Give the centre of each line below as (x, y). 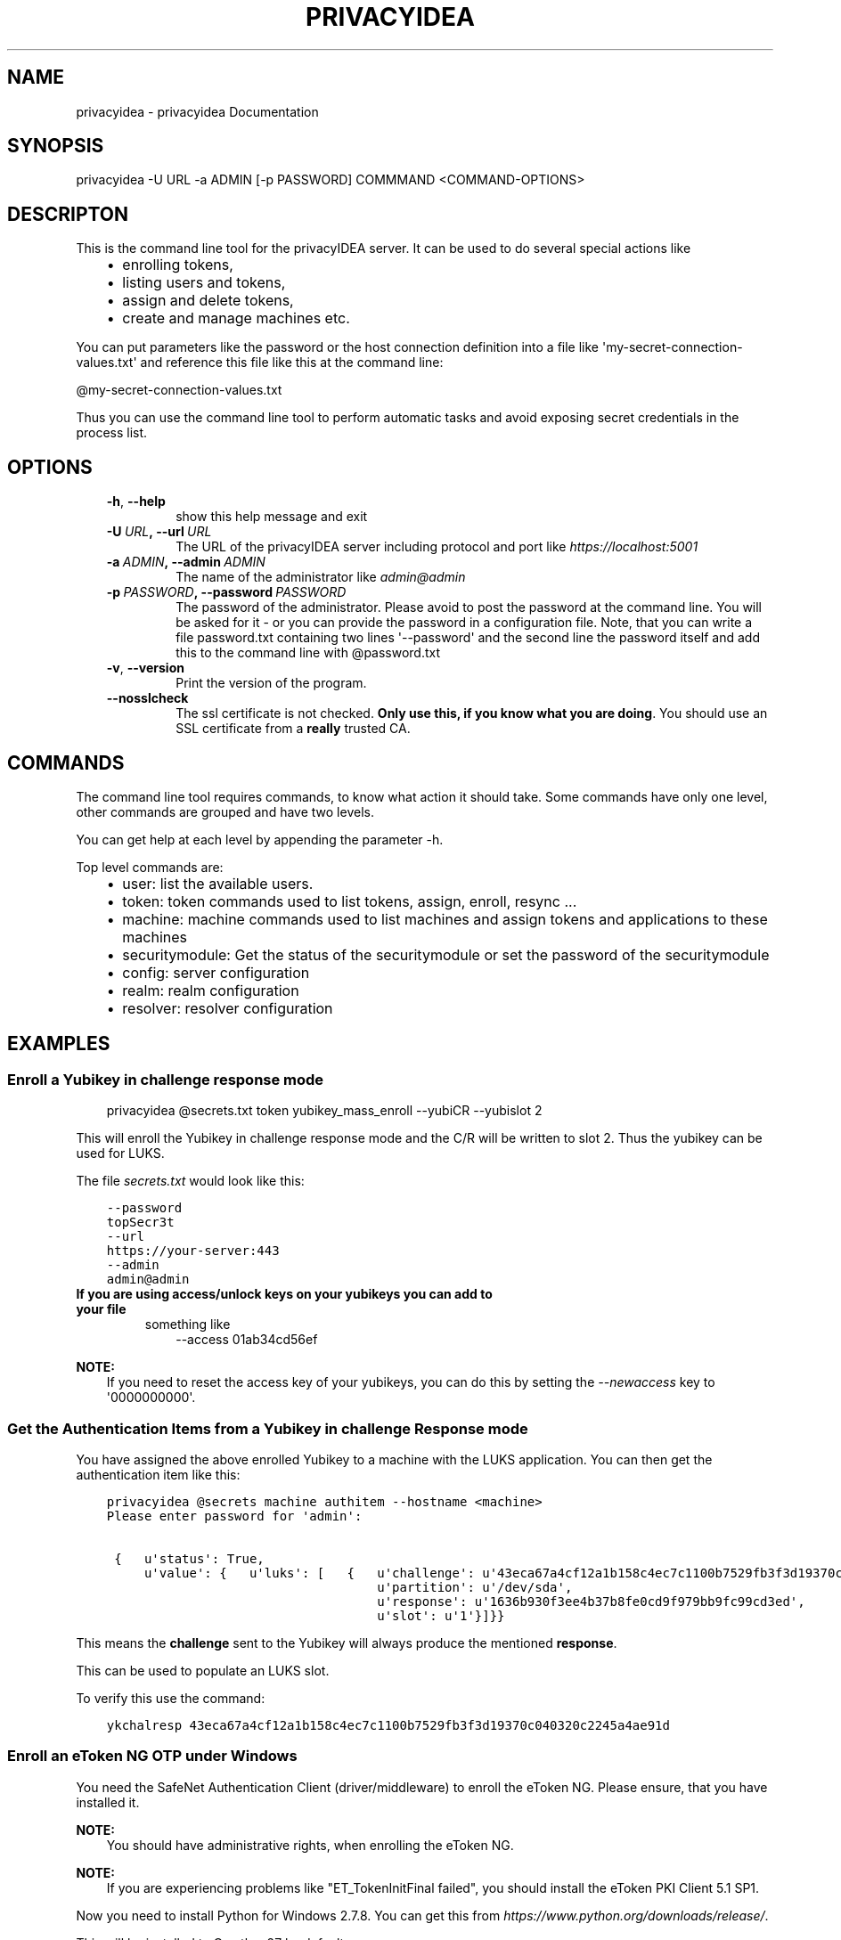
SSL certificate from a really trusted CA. (293, 729)
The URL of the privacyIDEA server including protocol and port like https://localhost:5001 (437, 547)
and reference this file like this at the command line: (292, 363)
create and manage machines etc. (236, 318)
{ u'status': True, (189, 1558)
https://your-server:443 (193, 1251)
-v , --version (145, 668)
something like (188, 1325)
